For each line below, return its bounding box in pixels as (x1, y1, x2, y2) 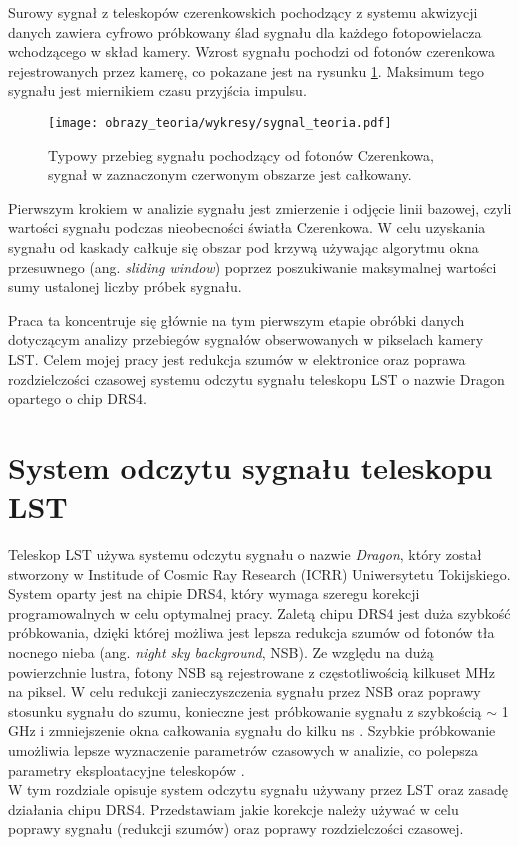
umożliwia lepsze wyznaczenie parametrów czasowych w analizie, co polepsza (8, 740, 478, 760)
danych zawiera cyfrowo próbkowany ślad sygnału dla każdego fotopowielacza (8, 21, 482, 42)
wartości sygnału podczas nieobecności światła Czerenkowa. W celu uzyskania (8, 217, 486, 238)
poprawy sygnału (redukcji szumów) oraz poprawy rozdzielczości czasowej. (8, 818, 464, 839)
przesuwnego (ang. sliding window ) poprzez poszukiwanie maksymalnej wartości (8, 256, 497, 277)
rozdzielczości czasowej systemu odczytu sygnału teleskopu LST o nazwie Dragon (8, 368, 505, 389)
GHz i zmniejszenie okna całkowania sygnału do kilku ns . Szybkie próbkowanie (8, 720, 496, 741)
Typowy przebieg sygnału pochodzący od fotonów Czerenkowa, (48, 144, 434, 165)
